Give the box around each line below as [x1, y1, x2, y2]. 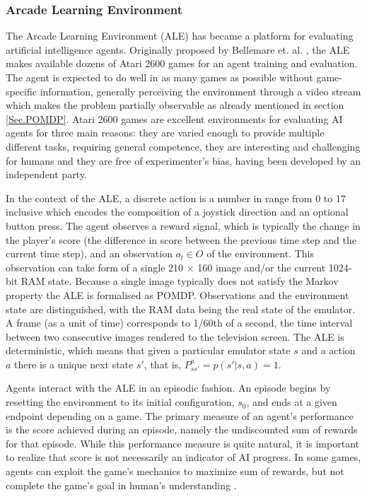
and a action [301, 343, 356, 358]
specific [6, 83, 37, 98]
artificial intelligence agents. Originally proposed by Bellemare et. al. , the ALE [6, 42, 350, 57]
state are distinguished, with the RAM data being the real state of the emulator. [6, 301, 356, 316]
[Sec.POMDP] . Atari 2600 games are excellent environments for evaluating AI [6, 111, 343, 126]
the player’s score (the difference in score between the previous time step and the [6, 232, 356, 247]
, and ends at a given [246, 394, 337, 409]
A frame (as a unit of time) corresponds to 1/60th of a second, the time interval [6, 315, 353, 330]
